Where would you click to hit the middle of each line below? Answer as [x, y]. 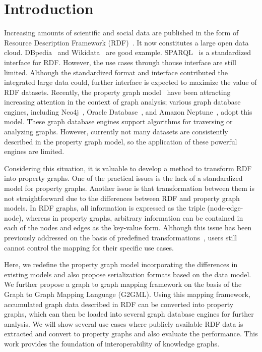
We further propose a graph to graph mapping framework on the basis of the [123, 284]
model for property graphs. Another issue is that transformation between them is [129, 188]
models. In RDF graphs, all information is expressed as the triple [105, 208]
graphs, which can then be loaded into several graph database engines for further [129, 314]
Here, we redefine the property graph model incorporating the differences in [121, 264]
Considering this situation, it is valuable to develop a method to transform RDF [128, 168]
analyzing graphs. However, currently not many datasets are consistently [116, 132]
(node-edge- [225, 208]
